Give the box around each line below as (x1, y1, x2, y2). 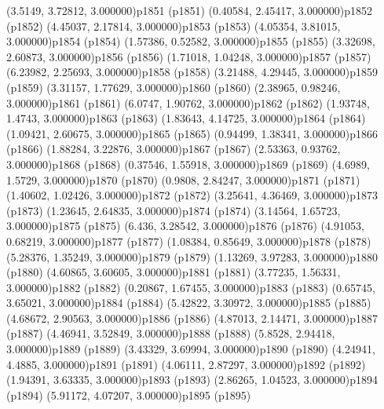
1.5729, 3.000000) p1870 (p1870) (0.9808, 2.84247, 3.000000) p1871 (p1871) (6, 171, 360, 188)
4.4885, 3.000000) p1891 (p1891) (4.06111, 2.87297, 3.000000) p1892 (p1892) (6, 356, 366, 372)
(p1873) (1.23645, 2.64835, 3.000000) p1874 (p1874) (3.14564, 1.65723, (6, 202, 341, 218)
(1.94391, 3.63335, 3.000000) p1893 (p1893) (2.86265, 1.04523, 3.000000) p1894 (6, 371, 378, 388)
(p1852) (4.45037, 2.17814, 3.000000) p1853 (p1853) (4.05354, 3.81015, (6, 17, 341, 34)
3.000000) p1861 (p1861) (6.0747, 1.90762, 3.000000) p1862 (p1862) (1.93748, (6, 94, 370, 111)
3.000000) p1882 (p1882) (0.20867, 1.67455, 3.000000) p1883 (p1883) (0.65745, (6, 279, 375, 295)
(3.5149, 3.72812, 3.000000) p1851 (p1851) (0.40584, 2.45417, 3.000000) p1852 (6, 2, 372, 18)
